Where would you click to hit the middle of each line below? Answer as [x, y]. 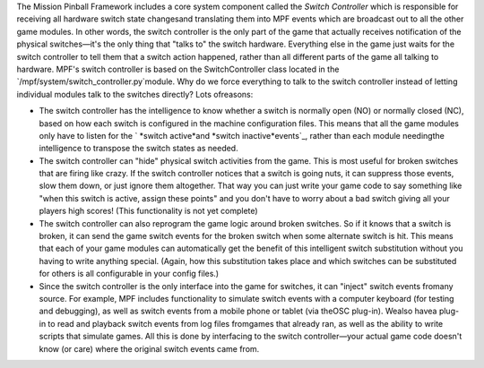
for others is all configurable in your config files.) [129, 274]
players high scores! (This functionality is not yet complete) [149, 211]
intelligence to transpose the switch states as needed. [138, 149]
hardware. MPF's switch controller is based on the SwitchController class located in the [178, 69]
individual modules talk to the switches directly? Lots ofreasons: [135, 94]
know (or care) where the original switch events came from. [149, 348]
